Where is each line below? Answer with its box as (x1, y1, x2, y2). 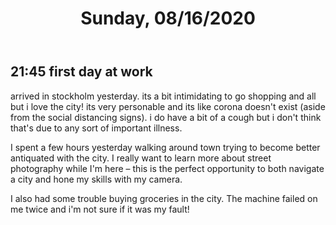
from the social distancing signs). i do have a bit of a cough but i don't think (10, 111, 322, 123)
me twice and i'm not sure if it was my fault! (10, 203, 190, 215)
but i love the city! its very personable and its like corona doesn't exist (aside (10, 100, 326, 112)
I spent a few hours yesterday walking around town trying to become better (10, 141, 321, 153)
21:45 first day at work (10, 63, 153, 81)
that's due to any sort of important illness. (10, 122, 183, 134)
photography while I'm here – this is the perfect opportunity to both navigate (10, 162, 325, 174)
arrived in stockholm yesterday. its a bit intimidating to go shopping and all (10, 90, 317, 102)
